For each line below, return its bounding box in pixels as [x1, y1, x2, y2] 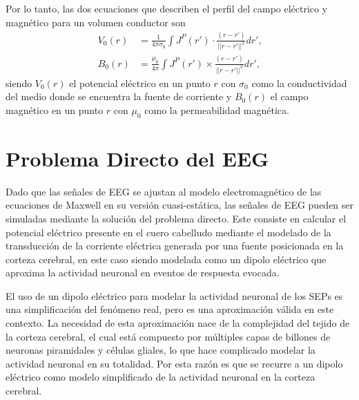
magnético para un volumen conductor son [6, 15, 186, 29]
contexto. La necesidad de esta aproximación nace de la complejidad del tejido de [6, 316, 350, 330]
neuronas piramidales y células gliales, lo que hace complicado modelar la [6, 343, 316, 357]
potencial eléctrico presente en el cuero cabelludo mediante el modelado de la [6, 225, 331, 239]
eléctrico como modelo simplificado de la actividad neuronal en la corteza [6, 370, 316, 384]
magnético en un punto [6, 102, 104, 117]
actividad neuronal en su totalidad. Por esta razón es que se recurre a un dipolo [6, 356, 343, 370]
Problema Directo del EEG [6, 144, 269, 172]
